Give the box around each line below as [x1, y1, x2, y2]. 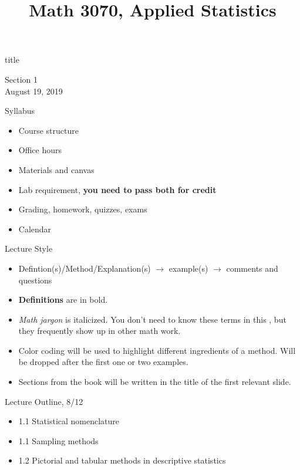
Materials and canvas [18, 163, 95, 175]
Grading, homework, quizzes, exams [18, 203, 147, 215]
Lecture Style [5, 242, 53, 255]
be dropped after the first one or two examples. [18, 356, 188, 368]
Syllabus [5, 104, 35, 117]
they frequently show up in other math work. [18, 324, 181, 337]
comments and [226, 262, 278, 274]
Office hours [18, 144, 62, 156]
